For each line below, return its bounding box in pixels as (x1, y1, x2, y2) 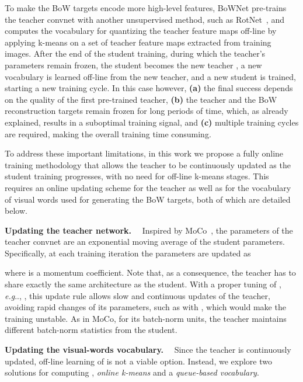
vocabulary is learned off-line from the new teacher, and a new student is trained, (5, 70, 296, 82)
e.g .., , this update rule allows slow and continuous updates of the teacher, (5, 289, 270, 301)
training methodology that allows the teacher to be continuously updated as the (5, 158, 291, 171)
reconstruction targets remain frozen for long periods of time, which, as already (5, 105, 288, 117)
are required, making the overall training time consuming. (5, 127, 211, 140)
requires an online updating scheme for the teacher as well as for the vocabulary (5, 181, 291, 193)
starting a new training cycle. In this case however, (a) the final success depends (5, 82, 293, 94)
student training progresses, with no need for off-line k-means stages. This (5, 170, 269, 182)
